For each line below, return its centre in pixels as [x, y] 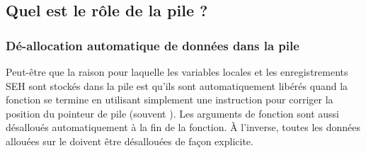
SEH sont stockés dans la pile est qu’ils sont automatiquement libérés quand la [177, 85]
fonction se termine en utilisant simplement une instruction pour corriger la [170, 100]
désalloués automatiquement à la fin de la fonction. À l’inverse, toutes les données [183, 127]
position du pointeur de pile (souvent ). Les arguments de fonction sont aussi [172, 113]
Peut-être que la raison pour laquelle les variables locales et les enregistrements [177, 72]
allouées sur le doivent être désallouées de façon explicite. [130, 141]
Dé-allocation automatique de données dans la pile [153, 45]
